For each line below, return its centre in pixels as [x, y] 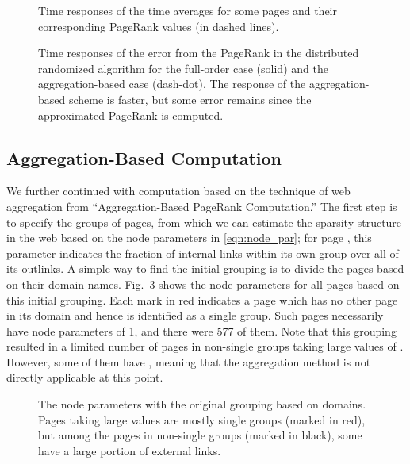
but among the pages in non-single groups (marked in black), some [200, 435]
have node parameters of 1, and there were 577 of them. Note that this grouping [201, 330]
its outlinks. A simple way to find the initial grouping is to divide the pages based [205, 268]
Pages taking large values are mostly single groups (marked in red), [202, 419]
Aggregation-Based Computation [144, 157]
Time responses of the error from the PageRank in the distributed [199, 53]
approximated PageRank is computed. [131, 115]
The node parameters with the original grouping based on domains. [202, 404]
